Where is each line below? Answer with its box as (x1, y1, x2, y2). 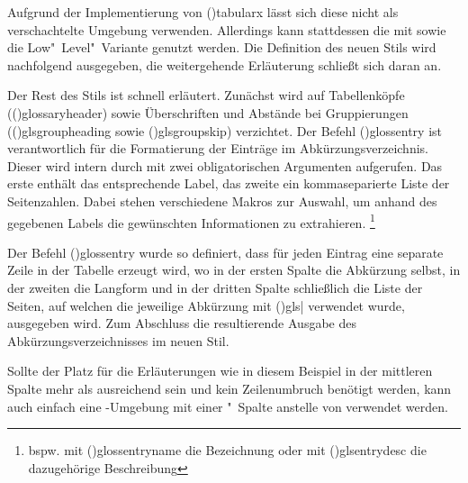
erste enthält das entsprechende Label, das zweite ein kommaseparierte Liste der (7, 174, 450, 193)
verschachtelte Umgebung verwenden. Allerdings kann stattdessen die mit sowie (7, 20, 446, 39)
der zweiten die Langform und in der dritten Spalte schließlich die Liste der (7, 278, 423, 296)
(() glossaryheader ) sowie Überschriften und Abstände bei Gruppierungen (7, 103, 409, 122)
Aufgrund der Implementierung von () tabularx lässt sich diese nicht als (7, 3, 399, 21)
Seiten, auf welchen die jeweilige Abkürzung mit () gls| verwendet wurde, (7, 296, 405, 314)
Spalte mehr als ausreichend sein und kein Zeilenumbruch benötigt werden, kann (7, 378, 452, 397)
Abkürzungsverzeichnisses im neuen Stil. (7, 331, 229, 350)
